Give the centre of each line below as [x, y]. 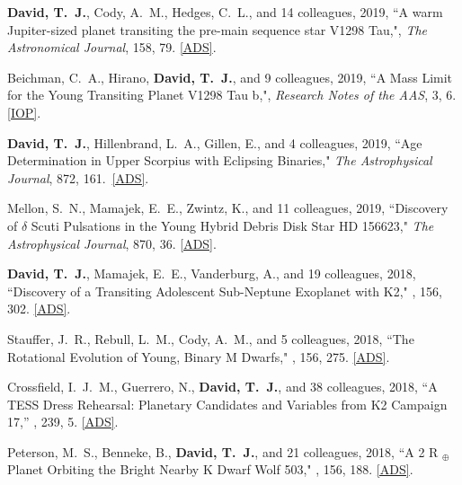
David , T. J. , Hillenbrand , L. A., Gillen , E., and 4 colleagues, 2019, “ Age [215, 142]
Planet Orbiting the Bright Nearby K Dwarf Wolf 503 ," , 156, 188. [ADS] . [210, 469]
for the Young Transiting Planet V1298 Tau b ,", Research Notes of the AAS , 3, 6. [232, 95]
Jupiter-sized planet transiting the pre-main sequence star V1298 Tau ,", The [218, 29]
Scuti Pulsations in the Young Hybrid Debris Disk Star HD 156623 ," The [232, 225]
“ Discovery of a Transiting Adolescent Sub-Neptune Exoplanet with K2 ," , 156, [225, 291]
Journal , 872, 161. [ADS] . [78, 177]
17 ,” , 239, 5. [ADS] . [63, 422]
